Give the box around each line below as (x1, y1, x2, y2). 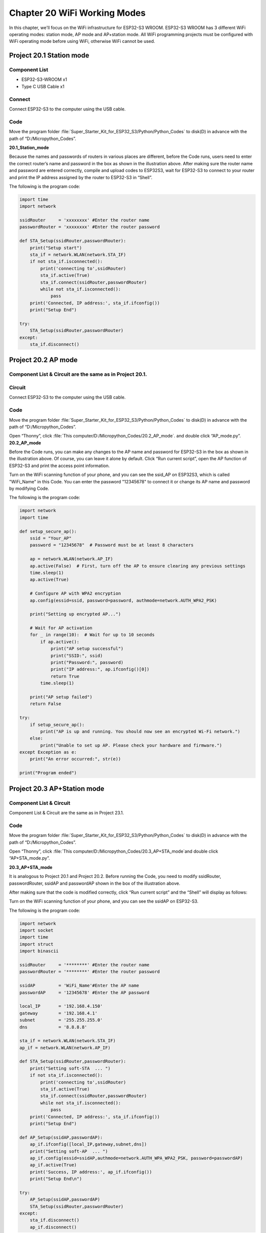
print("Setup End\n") (30, 1176, 82, 1182)
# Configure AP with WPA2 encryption (30, 591, 121, 596)
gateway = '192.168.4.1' (19, 1010, 98, 1016)
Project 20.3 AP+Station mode (9, 784, 104, 793)
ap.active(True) (30, 577, 69, 582)
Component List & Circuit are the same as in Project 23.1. (9, 810, 124, 816)
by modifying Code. (9, 486, 49, 492)
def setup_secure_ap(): (19, 528, 77, 534)
